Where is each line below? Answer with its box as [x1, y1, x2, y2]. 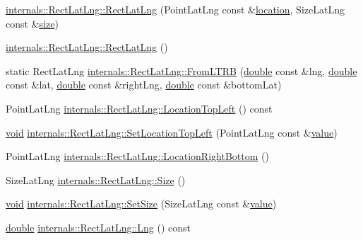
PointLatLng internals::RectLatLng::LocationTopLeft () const [6, 101, 273, 115]
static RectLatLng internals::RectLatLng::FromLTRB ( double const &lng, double [6, 63, 357, 78]
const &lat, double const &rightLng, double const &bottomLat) [6, 77, 282, 92]
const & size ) [6, 16, 59, 30]
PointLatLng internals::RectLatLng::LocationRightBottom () [6, 149, 269, 164]
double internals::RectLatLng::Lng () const [6, 219, 191, 234]
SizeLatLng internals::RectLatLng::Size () [6, 172, 186, 187]
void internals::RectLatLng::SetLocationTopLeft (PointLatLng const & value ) [6, 125, 338, 139]
